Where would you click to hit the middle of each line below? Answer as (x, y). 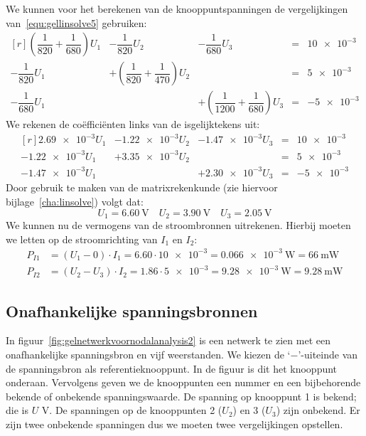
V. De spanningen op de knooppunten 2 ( (132, 410)
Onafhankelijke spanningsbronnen (132, 310)
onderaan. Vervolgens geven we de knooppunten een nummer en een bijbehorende (183, 382)
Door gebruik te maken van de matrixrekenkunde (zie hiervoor (142, 187)
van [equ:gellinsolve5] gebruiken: (76, 22)
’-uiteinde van (328, 355)
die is (17, 410)
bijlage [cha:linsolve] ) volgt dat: (75, 201)
